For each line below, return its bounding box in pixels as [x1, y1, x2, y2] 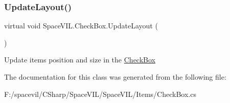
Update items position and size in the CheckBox [4, 54, 155, 65]
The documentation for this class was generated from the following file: [4, 72, 226, 82]
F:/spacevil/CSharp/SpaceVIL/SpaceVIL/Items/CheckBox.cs [4, 88, 196, 99]
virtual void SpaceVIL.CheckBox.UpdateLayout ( [4, 20, 158, 31]
